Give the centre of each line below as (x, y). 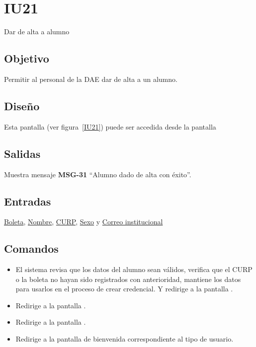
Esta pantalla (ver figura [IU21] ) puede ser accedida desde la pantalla (110, 126)
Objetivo (27, 58)
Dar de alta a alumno (37, 32)
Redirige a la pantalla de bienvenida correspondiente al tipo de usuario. (125, 339)
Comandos (31, 248)
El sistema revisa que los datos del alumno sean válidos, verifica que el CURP (134, 269)
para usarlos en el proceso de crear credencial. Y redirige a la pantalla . (124, 289)
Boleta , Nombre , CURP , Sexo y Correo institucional (84, 222)
